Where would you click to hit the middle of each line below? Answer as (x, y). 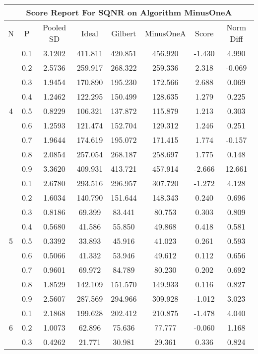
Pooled (54, 27)
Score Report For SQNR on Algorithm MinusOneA (129, 12)
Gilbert (124, 33)
